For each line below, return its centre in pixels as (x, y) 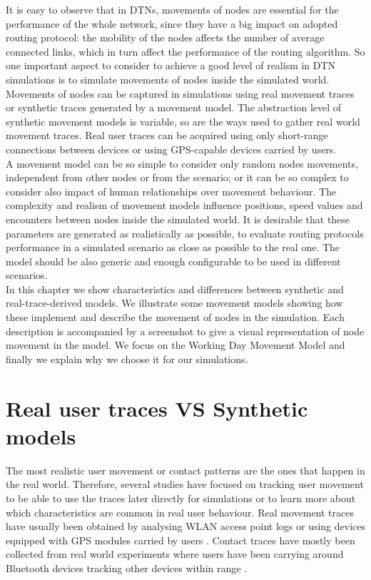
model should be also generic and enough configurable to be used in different (173, 261)
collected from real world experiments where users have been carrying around (175, 554)
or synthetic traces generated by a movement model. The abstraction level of (174, 107)
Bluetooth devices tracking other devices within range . (127, 568)
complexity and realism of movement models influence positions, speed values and (184, 205)
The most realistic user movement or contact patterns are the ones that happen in (185, 470)
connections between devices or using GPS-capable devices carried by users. (171, 149)
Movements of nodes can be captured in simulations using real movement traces (180, 93)
